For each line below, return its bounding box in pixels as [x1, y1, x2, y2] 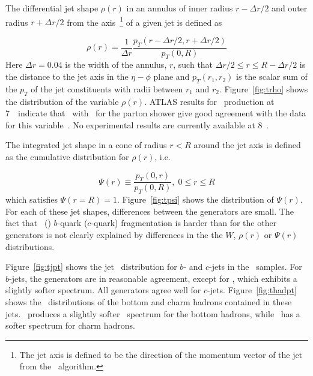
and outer [272, 2, 308, 14]
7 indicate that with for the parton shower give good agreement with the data [5, 107, 306, 119]
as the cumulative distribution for [5, 151, 129, 163]
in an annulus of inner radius [126, 2, 233, 14]
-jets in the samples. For [208, 260, 302, 273]
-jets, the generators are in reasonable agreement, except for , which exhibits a [9, 272, 297, 284]
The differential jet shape [5, 2, 99, 14]
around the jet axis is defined [193, 139, 301, 151]
